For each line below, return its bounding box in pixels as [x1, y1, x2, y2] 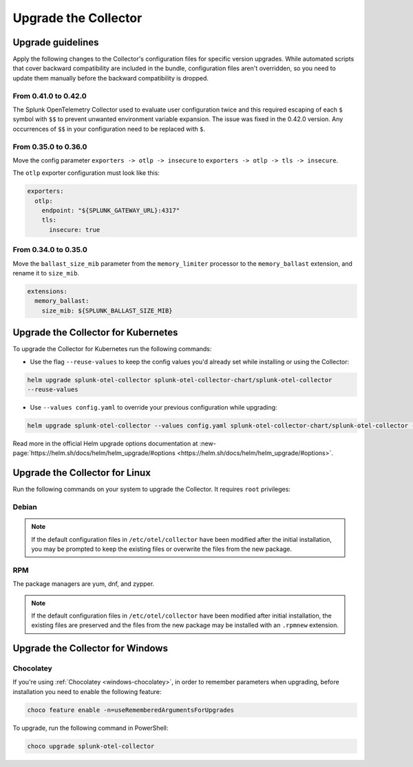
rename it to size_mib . [12, 269, 79, 277]
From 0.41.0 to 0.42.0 [12, 91, 87, 101]
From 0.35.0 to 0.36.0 [12, 142, 87, 151]
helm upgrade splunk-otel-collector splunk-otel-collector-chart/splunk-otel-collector [27, 376, 332, 383]
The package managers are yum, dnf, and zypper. [12, 580, 155, 588]
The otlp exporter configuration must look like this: [12, 169, 160, 177]
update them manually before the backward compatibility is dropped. [12, 74, 209, 82]
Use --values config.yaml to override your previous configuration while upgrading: [30, 403, 278, 411]
